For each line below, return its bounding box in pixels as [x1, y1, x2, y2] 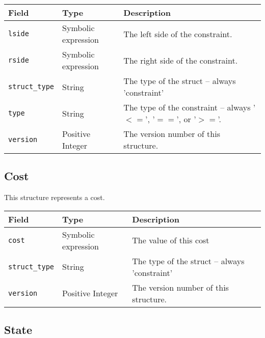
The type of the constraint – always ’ [123, 101, 256, 113]
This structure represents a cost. [4, 192, 105, 203]
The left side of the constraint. [123, 27, 232, 40]
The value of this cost [132, 234, 209, 246]
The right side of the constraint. [123, 54, 238, 66]
